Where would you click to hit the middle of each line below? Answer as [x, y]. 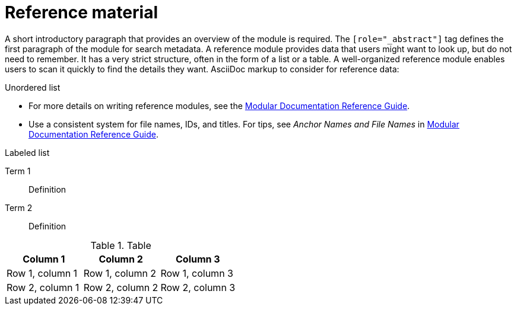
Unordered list [33, 87]
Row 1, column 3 [197, 273]
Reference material [81, 12]
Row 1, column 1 [42, 273]
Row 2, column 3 [198, 287]
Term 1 [18, 171]
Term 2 [19, 207]
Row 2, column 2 [121, 287]
